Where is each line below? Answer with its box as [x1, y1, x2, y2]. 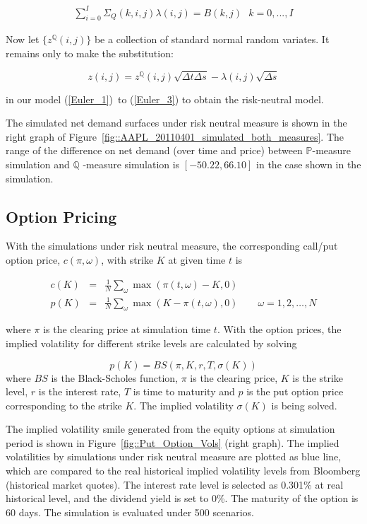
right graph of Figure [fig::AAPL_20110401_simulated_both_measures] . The [6, 129, 344, 144]
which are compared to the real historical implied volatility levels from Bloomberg [6, 463, 361, 478]
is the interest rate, [38, 384, 121, 399]
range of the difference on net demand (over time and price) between [6, 143, 303, 158]
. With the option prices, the [217, 322, 342, 337]
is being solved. [271, 397, 337, 412]
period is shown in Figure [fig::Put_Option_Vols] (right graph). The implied [6, 435, 339, 450]
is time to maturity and [133, 384, 235, 399]
